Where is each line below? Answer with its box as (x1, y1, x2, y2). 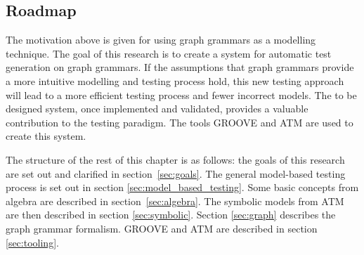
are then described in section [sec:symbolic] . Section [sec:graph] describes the (6, 207, 336, 222)
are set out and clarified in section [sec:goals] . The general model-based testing (6, 166, 346, 181)
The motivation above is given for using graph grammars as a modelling (6, 32, 316, 47)
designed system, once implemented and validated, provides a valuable (6, 101, 308, 116)
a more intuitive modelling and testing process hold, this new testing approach (6, 73, 344, 88)
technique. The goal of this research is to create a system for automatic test (6, 46, 332, 60)
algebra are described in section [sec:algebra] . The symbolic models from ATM (6, 193, 344, 208)
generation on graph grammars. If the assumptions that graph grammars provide (6, 60, 354, 74)
